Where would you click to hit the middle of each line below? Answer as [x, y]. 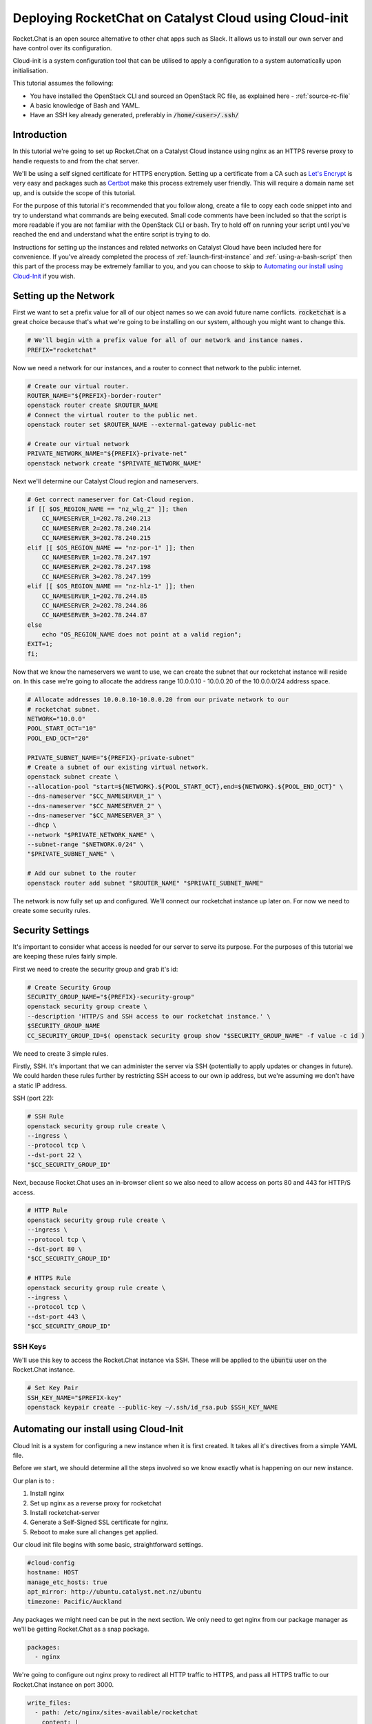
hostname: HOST [53, 1573]
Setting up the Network [64, 295]
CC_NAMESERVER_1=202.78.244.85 [94, 596]
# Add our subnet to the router [82, 873]
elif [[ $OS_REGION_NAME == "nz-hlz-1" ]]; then [111, 587]
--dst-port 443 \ [56, 1316]
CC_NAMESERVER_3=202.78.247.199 [96, 577]
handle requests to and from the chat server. [76, 161]
